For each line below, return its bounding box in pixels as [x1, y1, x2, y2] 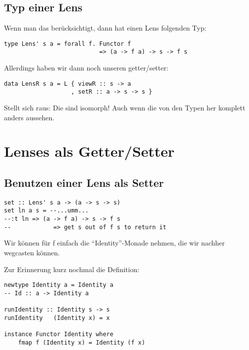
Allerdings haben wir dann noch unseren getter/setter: [4, 63, 169, 73]
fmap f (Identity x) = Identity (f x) [18, 339, 145, 346]
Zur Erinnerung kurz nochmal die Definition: [4, 264, 140, 274]
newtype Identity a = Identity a [4, 281, 113, 289]
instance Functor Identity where [4, 331, 113, 338]
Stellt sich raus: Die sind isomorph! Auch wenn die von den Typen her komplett [4, 103, 246, 113]
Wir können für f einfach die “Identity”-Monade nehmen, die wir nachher [4, 238, 225, 248]
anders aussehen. [4, 112, 55, 122]
